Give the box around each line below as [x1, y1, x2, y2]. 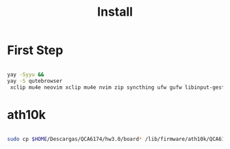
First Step [7, 42, 64, 58]
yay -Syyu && [7, 71, 44, 78]
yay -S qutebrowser [7, 77, 63, 84]
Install [97, 4, 133, 20]
